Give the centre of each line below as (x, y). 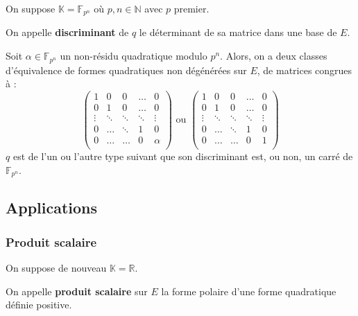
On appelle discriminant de (67, 32)
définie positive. (39, 305)
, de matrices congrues (305, 70)
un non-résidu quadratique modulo (134, 56)
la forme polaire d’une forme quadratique (249, 291)
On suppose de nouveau (56, 267)
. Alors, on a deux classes (274, 56)
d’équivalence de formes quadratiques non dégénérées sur (126, 70)
